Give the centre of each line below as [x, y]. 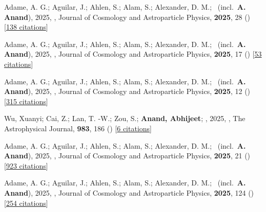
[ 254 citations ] [26, 203]
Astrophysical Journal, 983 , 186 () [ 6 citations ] [78, 128]
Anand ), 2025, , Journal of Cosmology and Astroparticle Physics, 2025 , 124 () [129, 192]
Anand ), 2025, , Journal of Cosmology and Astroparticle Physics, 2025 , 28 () [127, 17]
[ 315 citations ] [26, 101]
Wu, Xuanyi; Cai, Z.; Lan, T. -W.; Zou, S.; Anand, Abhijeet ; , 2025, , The [125, 118]
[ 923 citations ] [26, 165]
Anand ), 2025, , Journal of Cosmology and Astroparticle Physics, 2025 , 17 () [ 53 [133, 54]
